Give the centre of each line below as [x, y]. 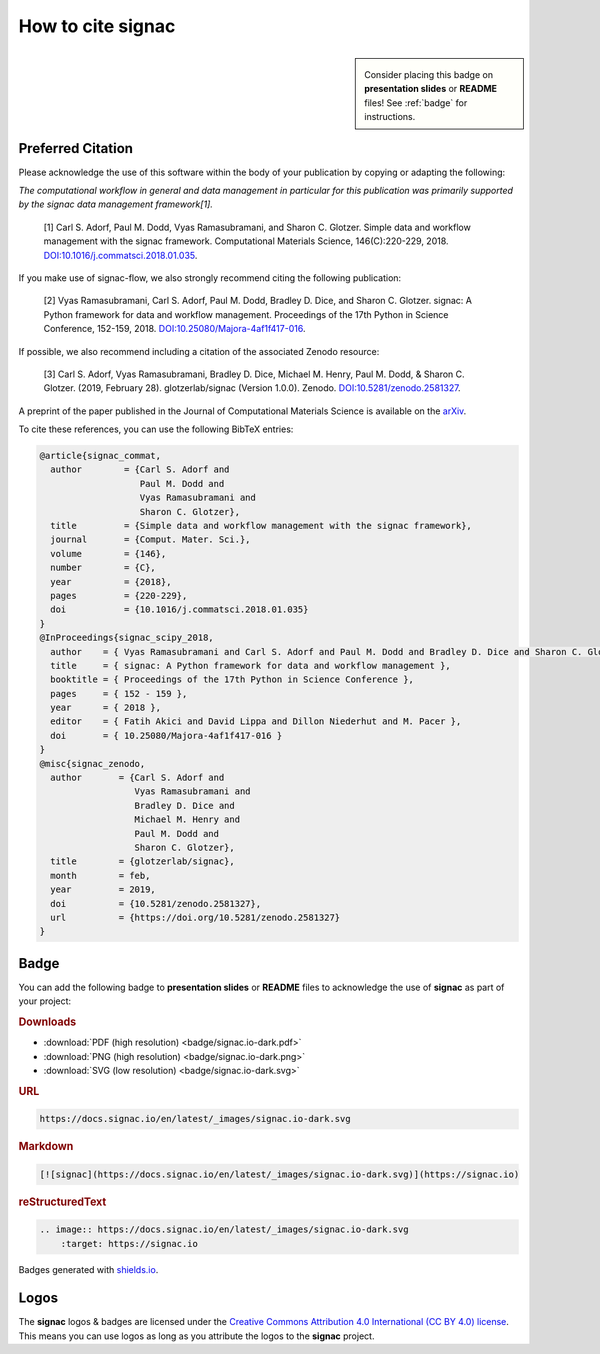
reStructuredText [62, 1202]
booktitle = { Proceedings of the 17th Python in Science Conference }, [232, 679]
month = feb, [100, 875]
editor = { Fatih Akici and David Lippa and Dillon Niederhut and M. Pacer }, [256, 721]
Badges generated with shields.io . [88, 1269]
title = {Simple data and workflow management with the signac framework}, [261, 525]
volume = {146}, [108, 553]
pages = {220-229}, [119, 595]
